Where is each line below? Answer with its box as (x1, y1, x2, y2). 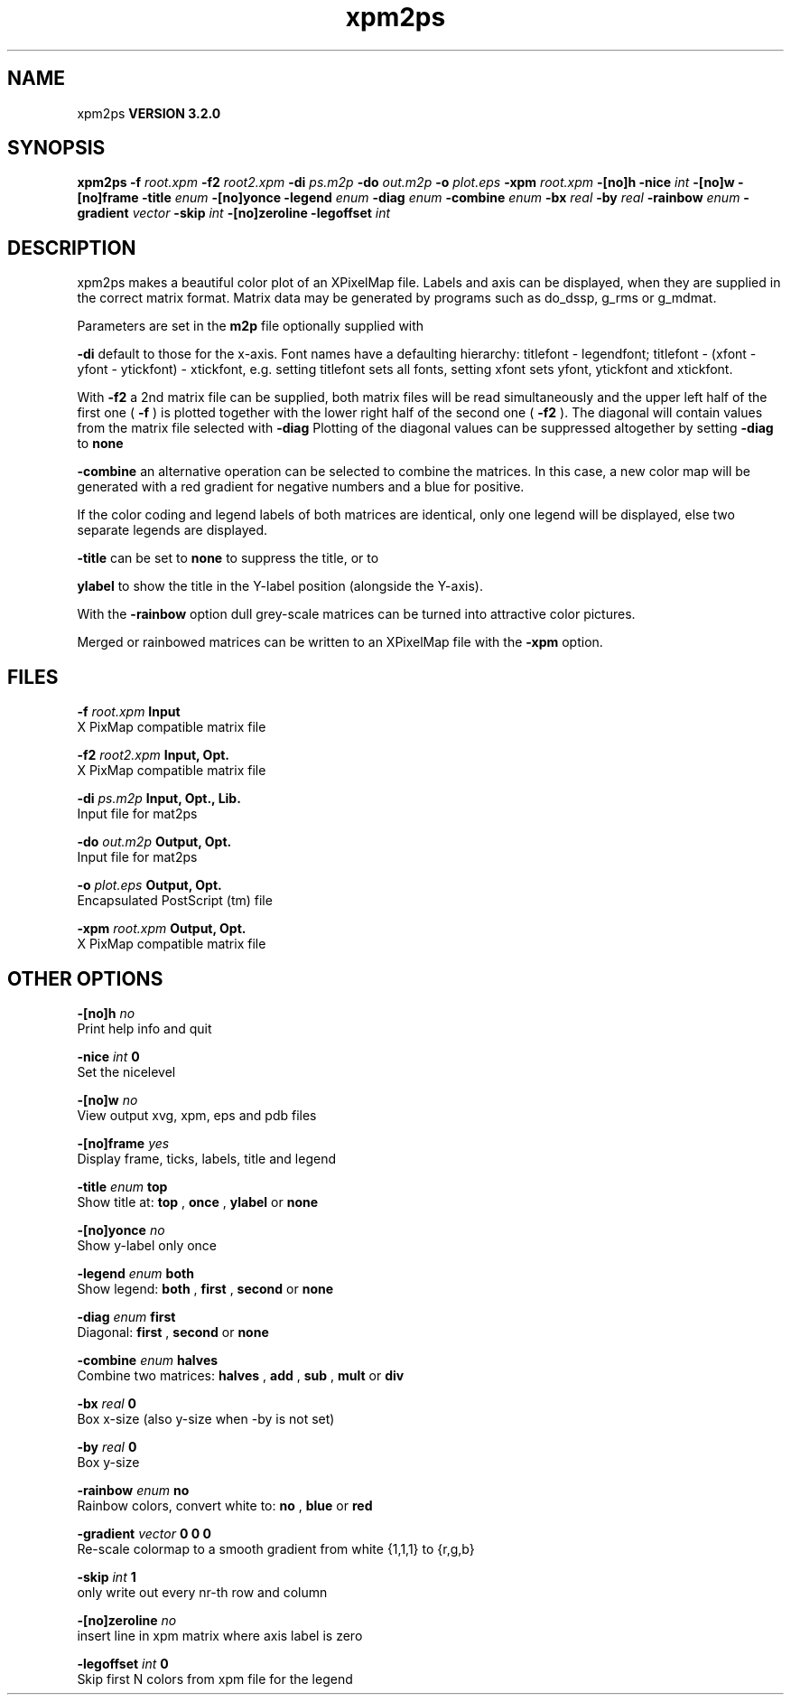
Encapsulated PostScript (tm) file (77, 893, 273, 909)
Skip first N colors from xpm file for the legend (77, 1670, 353, 1687)
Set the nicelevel (77, 1063, 176, 1080)
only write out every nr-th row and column (77, 1584, 328, 1600)
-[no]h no (77, 1005, 135, 1021)
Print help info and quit (77, 1020, 212, 1036)
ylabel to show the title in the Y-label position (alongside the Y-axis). (77, 578, 483, 594)
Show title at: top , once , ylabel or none (77, 1193, 319, 1210)
